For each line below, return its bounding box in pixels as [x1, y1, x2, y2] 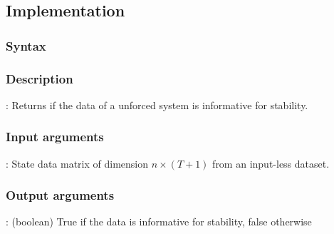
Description [6, 69, 73, 87]
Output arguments [6, 186, 115, 204]
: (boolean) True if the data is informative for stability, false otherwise [6, 214, 312, 229]
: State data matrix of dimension [6, 156, 149, 171]
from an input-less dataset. [212, 156, 330, 171]
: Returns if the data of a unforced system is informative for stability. [6, 97, 308, 112]
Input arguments [6, 128, 104, 146]
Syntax [6, 36, 46, 54]
